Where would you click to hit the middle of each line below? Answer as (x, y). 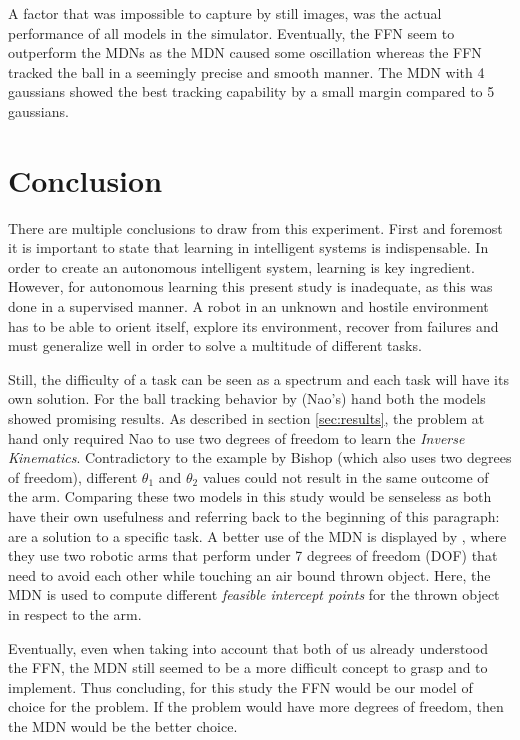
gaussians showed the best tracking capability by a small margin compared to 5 (251, 91)
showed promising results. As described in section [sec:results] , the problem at (246, 418)
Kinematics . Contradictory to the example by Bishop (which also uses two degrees (260, 457)
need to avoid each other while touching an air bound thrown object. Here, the (249, 574)
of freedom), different (73, 476)
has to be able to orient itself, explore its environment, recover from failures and (253, 325)
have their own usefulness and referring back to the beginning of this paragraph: (254, 516)
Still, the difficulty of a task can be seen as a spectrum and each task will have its (258, 378)
